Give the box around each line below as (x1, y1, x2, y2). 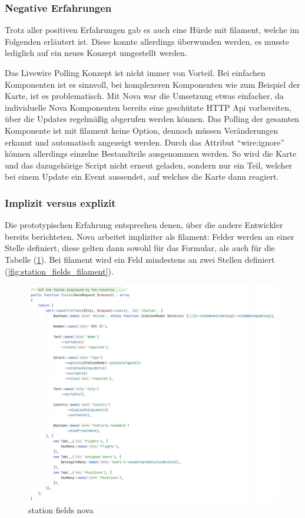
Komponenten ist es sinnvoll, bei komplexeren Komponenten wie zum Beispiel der (5, 78, 300, 90)
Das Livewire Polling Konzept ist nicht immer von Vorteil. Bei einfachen (5, 67, 266, 78)
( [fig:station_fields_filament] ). (5, 265, 114, 277)
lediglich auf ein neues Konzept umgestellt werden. (5, 47, 187, 59)
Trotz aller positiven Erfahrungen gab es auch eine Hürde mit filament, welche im (5, 24, 299, 36)
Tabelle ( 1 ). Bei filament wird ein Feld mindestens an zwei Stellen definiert (5, 253, 275, 265)
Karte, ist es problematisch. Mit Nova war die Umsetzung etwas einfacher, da (5, 90, 284, 102)
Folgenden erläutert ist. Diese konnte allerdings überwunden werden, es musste (5, 35, 289, 47)
